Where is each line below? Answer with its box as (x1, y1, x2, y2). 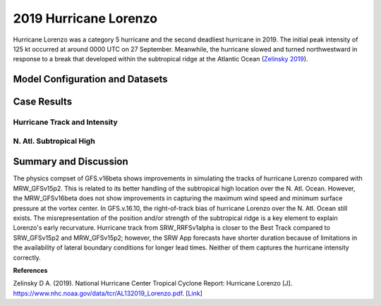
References (13, 266, 48, 274)
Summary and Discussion (13, 156, 128, 168)
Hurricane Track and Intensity (13, 117, 118, 127)
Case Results (13, 96, 73, 108)
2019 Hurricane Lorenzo (13, 11, 158, 26)
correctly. (13, 253, 42, 262)
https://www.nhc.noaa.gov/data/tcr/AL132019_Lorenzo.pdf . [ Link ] (13, 289, 202, 298)
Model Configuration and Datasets (13, 73, 169, 85)
